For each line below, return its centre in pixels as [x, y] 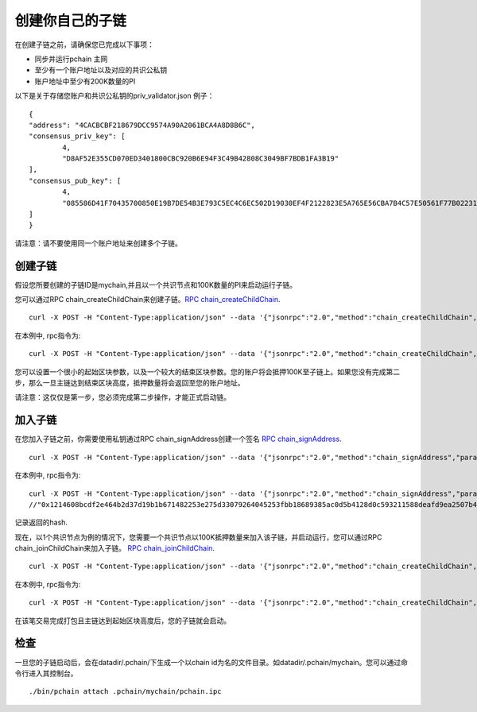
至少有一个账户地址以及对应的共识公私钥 [101, 70]
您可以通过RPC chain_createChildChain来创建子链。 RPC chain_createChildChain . [148, 300]
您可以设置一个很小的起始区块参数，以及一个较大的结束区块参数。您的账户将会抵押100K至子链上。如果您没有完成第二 [207, 371]
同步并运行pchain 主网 [71, 59]
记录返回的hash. [41, 522]
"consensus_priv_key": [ [77, 136]
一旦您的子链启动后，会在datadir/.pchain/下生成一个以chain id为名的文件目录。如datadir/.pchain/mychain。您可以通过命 [211, 662]
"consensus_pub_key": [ [75, 180]
